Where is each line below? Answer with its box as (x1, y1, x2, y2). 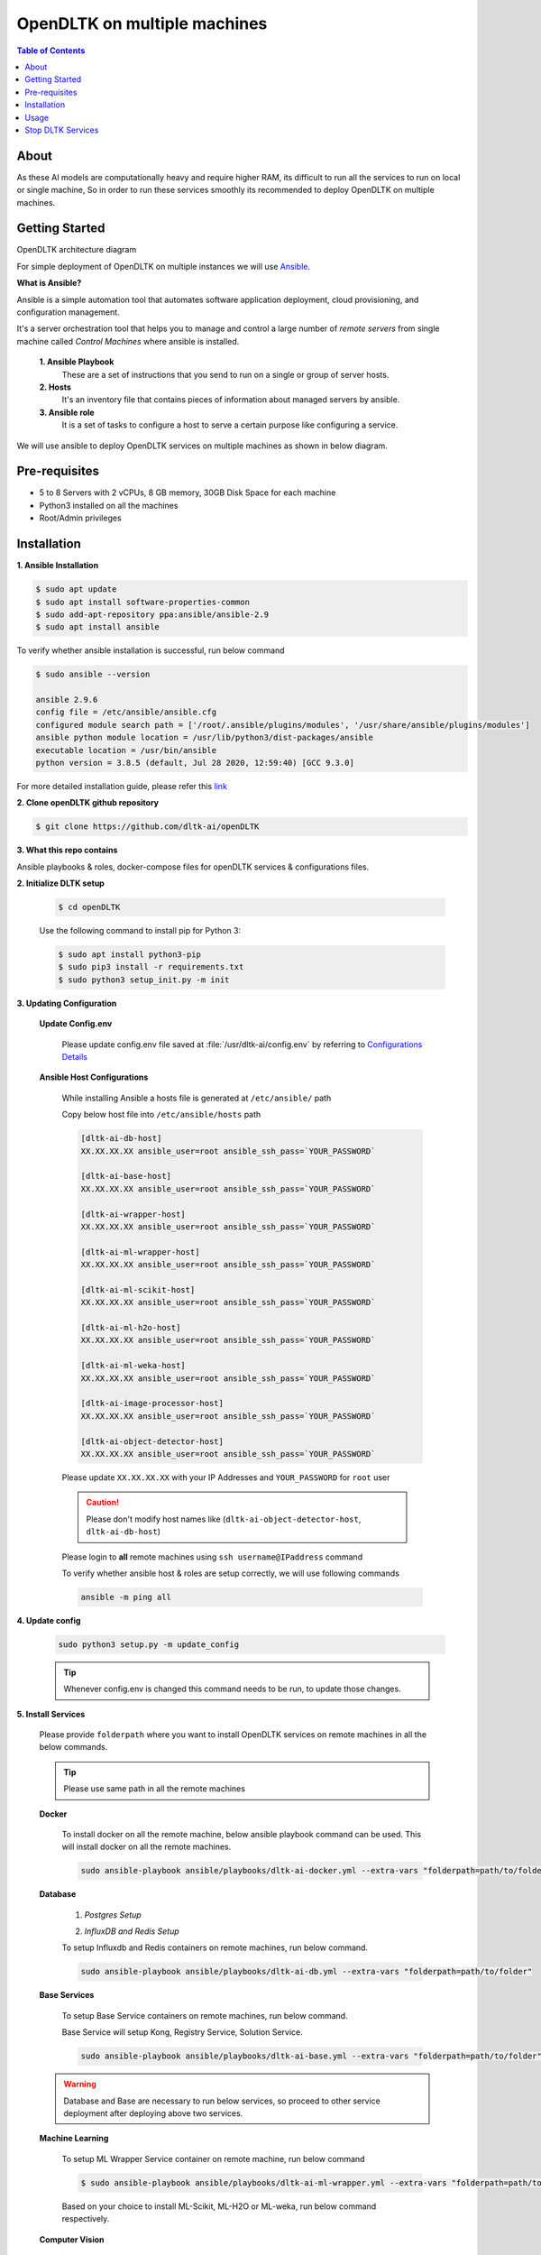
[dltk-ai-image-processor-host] (80, 1398, 225, 1409)
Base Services (39, 1990, 95, 2001)
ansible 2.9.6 (35, 695, 98, 705)
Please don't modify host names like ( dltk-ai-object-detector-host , (86, 1514, 362, 1524)
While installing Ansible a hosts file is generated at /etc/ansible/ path (61, 1092, 332, 1103)
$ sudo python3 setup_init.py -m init (58, 974, 230, 985)
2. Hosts (39, 382, 72, 392)
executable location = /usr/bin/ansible (35, 745, 216, 755)
